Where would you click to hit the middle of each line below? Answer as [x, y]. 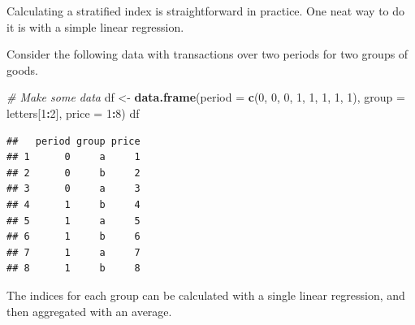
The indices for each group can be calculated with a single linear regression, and [206, 295]
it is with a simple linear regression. [95, 26]
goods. [22, 69]
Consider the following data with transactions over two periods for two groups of [207, 54]
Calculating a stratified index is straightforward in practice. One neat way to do [206, 11]
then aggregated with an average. [89, 311]
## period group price [73, 141]
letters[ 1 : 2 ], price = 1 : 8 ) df [73, 113]
